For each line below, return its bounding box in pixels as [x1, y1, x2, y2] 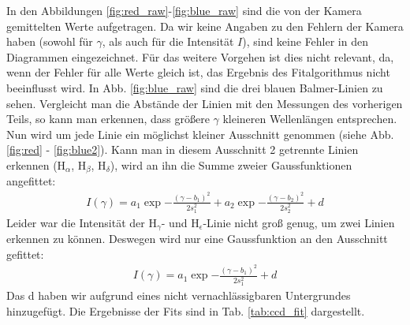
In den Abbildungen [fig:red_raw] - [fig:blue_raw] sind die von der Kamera [6, 2, 362, 18]
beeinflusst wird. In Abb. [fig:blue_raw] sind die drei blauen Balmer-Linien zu [6, 79, 383, 95]
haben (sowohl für [6, 33, 93, 50]
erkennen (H [6, 156, 66, 173]
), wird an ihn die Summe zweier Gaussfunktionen [110, 156, 352, 173]
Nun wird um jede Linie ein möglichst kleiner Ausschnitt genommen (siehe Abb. [6, 125, 394, 142]
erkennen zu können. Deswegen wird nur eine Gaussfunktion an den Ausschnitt [6, 230, 388, 247]
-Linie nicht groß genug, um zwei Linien [203, 214, 395, 230]
